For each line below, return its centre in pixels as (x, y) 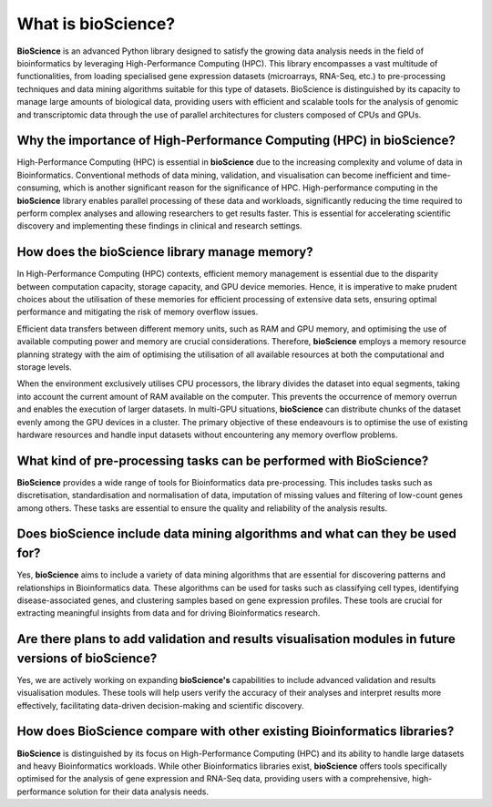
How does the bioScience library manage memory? (165, 252)
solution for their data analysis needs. (138, 792)
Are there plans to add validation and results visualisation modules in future (236, 639)
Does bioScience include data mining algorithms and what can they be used (237, 534)
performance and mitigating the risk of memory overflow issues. (138, 312)
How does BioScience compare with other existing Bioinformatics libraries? (236, 732)
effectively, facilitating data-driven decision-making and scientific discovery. (160, 705)
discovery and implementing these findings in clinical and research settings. (159, 226)
